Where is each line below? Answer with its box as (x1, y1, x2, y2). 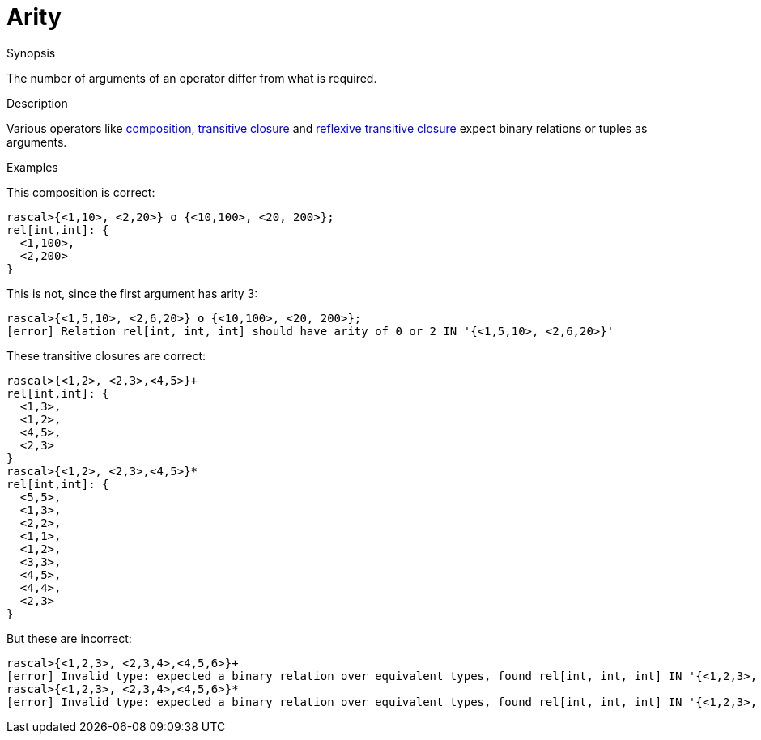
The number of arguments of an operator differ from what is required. (6, 70, 377, 85)
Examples (6, 159, 58, 174)
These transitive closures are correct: (6, 348, 206, 363)
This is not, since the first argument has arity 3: (6, 286, 258, 300)
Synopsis (6, 45, 56, 60)
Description (6, 96, 68, 110)
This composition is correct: (6, 185, 155, 199)
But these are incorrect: (6, 631, 132, 645)
